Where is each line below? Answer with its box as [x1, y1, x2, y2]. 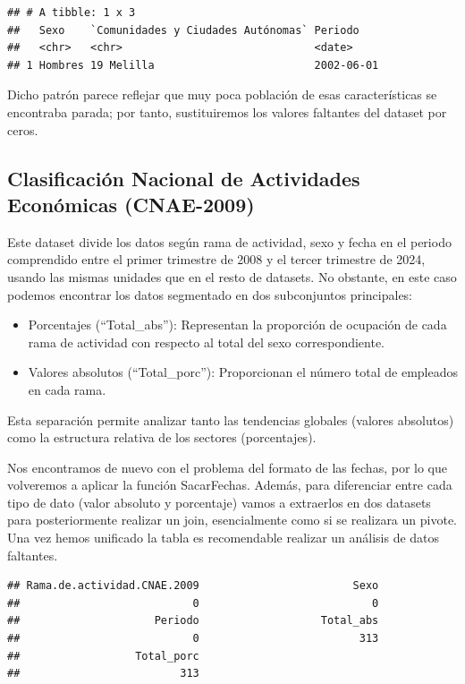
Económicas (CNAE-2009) [7, 190, 255, 218]
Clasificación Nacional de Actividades [7, 164, 360, 192]
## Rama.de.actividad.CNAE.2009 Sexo [7, 579, 379, 593]
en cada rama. [28, 380, 106, 398]
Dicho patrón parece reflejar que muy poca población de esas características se [7, 85, 437, 104]
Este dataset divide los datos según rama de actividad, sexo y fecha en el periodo [7, 232, 452, 251]
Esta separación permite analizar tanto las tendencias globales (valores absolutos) [7, 410, 454, 429]
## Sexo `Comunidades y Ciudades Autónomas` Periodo [7, 23, 359, 37]
